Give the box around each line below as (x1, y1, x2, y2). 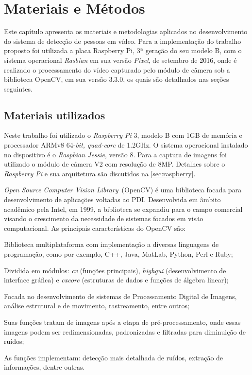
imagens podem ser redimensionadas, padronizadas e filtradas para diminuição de (4, 326, 246, 337)
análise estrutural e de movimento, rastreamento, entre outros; (4, 300, 190, 311)
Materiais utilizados (4, 107, 105, 122)
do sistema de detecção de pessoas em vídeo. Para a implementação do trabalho (4, 36, 241, 46)
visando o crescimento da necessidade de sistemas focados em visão (4, 213, 203, 224)
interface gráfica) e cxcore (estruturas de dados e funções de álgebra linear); (4, 275, 229, 285)
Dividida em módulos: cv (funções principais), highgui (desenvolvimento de (4, 265, 226, 275)
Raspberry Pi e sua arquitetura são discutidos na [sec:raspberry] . (4, 168, 196, 178)
